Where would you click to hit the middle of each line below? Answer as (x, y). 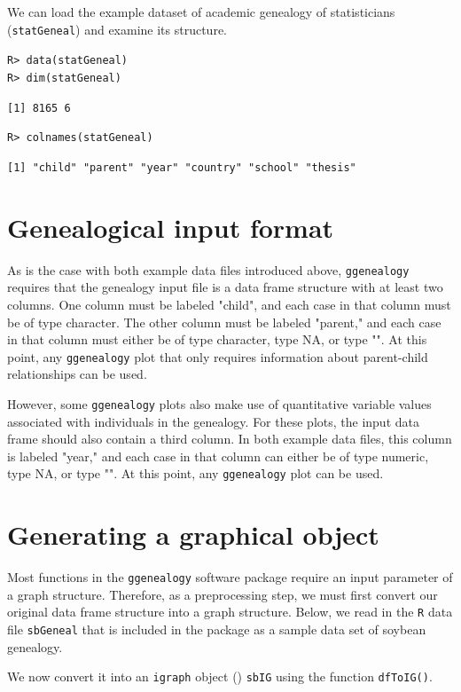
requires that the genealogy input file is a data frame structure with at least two (225, 287)
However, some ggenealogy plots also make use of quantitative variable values (219, 403)
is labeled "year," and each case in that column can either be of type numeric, (218, 456)
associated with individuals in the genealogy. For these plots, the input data (213, 421)
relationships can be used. (77, 374)
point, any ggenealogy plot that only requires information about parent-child (218, 356)
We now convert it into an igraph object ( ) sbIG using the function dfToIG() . (220, 676)
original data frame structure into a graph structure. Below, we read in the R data (230, 612)
